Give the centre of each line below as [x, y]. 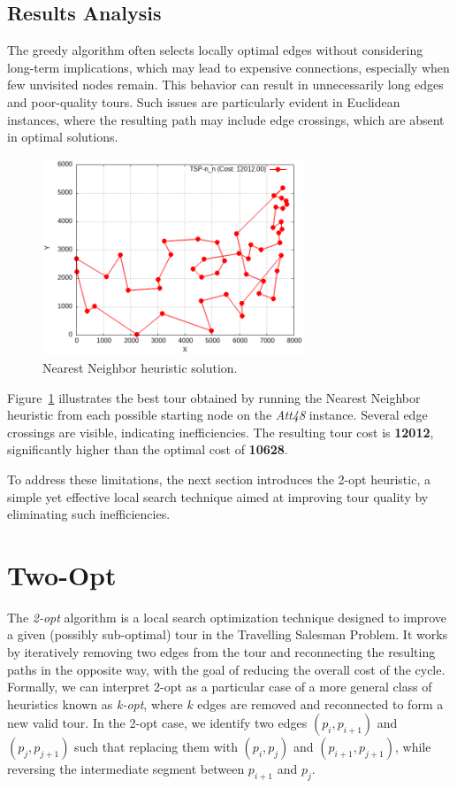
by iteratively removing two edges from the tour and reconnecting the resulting [221, 652]
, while [413, 747]
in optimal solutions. [63, 137]
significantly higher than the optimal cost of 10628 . [148, 449]
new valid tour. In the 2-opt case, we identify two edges [157, 723]
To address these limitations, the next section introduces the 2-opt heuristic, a [219, 479]
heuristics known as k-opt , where [95, 703]
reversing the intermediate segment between [126, 769]
